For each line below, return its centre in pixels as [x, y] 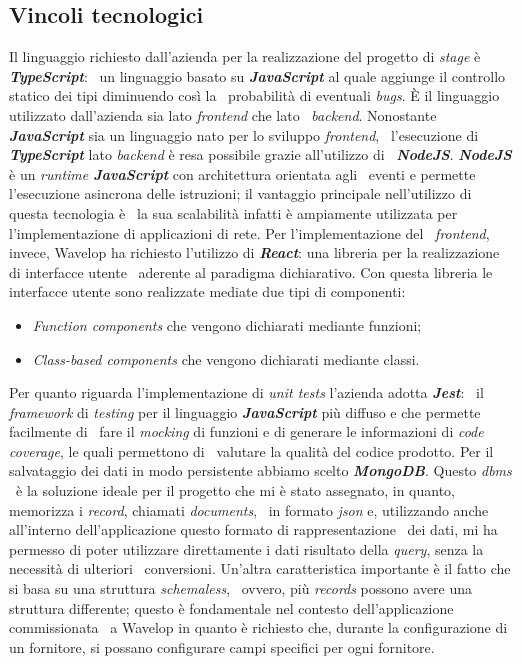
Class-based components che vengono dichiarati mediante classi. [226, 358]
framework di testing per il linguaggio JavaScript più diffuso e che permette [245, 411]
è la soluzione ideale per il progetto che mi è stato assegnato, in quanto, [235, 490]
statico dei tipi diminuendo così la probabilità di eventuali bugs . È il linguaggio [254, 95]
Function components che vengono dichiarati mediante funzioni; [227, 324]
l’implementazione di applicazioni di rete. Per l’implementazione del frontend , [249, 232]
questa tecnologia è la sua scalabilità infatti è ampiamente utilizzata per [233, 212]
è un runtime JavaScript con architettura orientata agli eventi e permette [242, 173]
